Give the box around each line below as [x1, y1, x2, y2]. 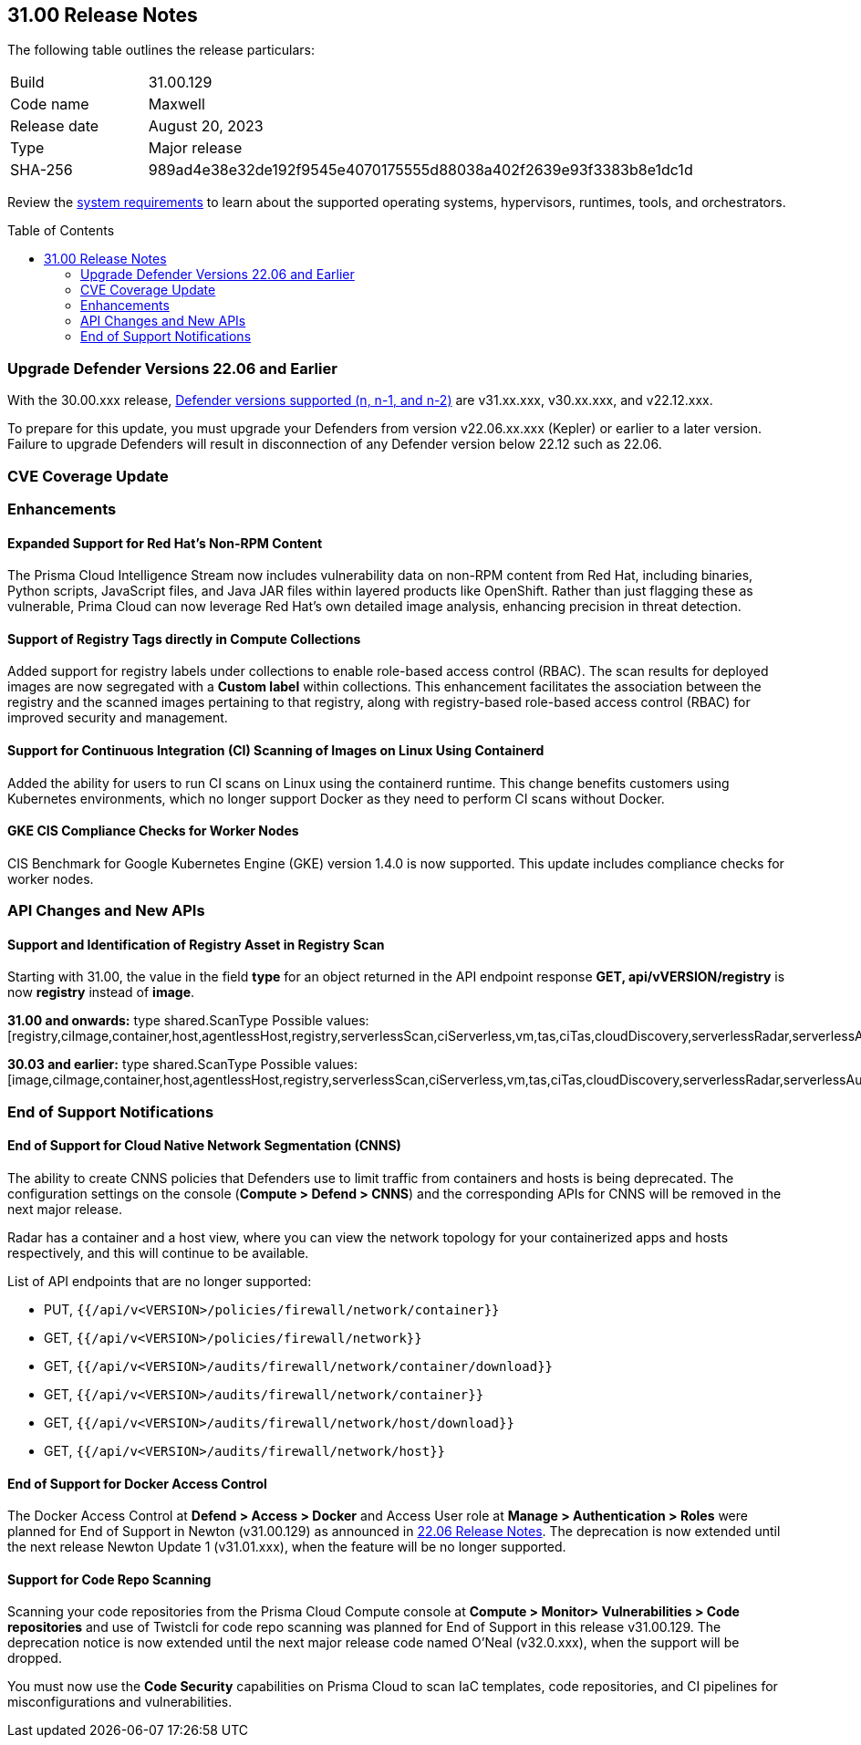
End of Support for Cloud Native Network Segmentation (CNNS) [7, 1137, 401, 1154]
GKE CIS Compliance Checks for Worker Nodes [7, 823, 299, 839]
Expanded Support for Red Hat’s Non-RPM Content [7, 535, 323, 551]
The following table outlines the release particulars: [7, 42, 315, 58]
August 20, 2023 [148, 117, 264, 136]
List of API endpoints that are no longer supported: [7, 1272, 312, 1289]
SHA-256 [10, 161, 73, 180]
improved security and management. [7, 710, 228, 726]
